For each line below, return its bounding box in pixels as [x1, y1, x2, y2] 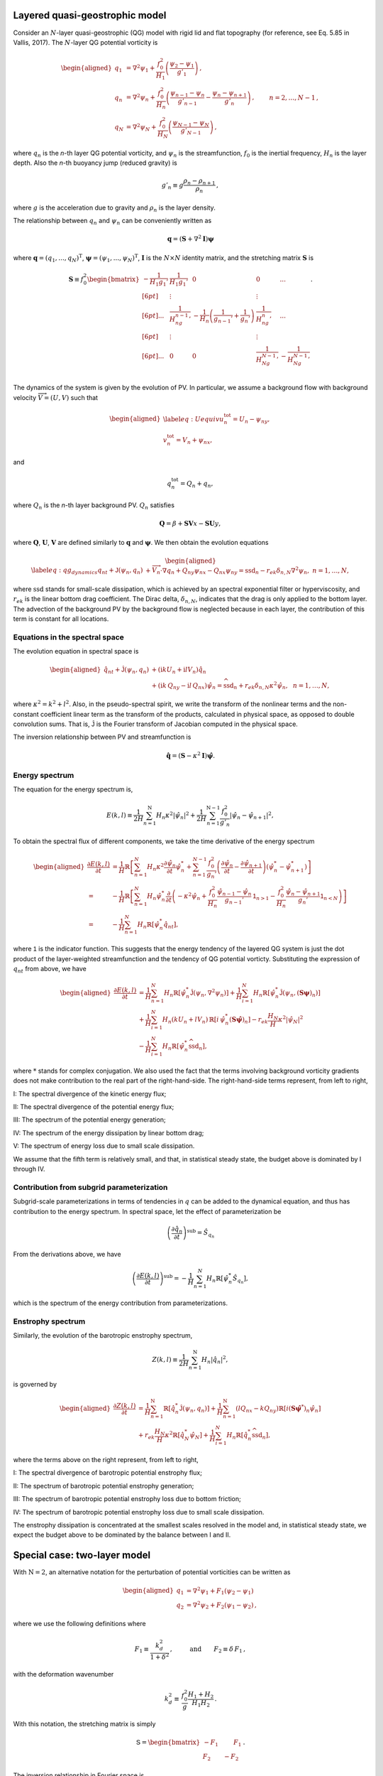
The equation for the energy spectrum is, [13, 785, 133, 794]
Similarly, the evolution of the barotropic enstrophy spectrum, [13, 1331, 193, 1340]
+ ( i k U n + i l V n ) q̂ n [151, 666, 207, 676]
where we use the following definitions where [13, 1620, 146, 1628]
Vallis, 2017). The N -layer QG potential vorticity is [13, 38, 158, 46]
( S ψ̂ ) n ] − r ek [229, 1016, 269, 1025]
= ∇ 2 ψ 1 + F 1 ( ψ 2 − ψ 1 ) [186, 1585, 254, 1596]
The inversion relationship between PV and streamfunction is [13, 732, 191, 742]
